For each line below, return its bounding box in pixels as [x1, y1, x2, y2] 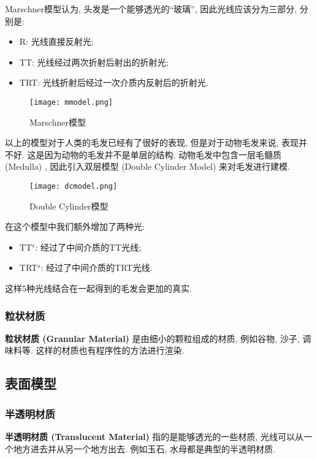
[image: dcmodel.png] [29, 182, 118, 191]
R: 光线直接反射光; [19, 35, 94, 48]
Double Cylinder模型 [29, 199, 109, 212]
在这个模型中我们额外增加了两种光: [5, 220, 145, 233]
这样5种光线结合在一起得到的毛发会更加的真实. [5, 282, 192, 295]
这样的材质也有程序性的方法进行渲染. [36, 344, 185, 357]
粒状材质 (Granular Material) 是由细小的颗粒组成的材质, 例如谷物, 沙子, [5, 332, 300, 344]
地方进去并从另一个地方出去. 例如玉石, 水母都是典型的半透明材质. [13, 442, 275, 455]
